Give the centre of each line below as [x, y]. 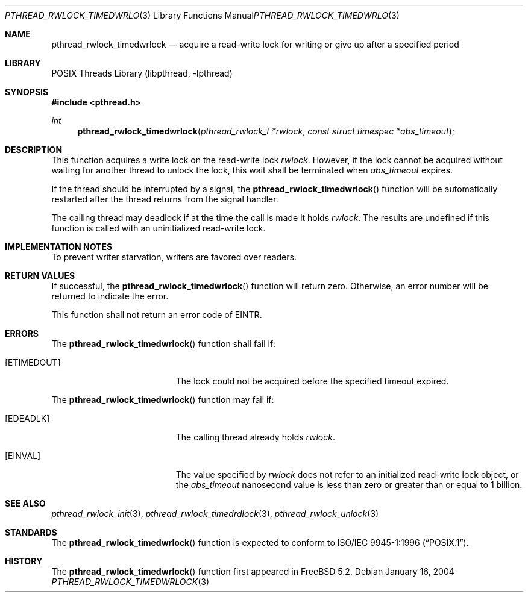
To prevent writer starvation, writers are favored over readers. [174, 257]
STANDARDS [31, 532]
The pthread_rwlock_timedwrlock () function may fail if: [163, 400]
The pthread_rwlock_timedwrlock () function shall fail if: [164, 344]
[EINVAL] [23, 456]
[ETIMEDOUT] [33, 362]
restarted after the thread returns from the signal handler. [165, 199]
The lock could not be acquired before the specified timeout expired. [312, 381]
